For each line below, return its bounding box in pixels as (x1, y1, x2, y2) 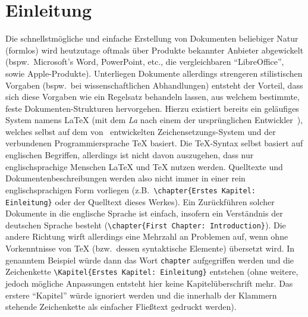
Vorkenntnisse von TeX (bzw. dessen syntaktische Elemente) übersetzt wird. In (5, 242, 295, 254)
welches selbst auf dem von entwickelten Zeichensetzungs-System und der (5, 125, 276, 137)
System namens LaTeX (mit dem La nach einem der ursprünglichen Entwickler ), (5, 114, 303, 126)
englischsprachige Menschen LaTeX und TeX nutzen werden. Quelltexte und (5, 160, 283, 172)
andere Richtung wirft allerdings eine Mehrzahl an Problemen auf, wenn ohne (5, 230, 288, 243)
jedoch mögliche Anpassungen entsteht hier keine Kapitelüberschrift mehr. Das (5, 277, 293, 289)
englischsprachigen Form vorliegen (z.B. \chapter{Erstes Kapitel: (5, 183, 256, 196)
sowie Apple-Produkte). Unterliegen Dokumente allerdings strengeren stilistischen (5, 67, 303, 79)
